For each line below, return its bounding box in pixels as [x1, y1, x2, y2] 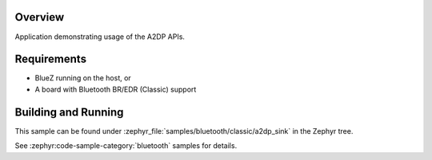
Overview [14, 10, 65, 24]
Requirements [14, 53, 87, 66]
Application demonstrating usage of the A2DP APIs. [14, 32, 186, 41]
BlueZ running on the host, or [34, 73, 131, 83]
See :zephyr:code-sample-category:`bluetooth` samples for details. [14, 141, 238, 150]
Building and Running [14, 105, 124, 119]
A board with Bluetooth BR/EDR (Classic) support [34, 84, 197, 94]
